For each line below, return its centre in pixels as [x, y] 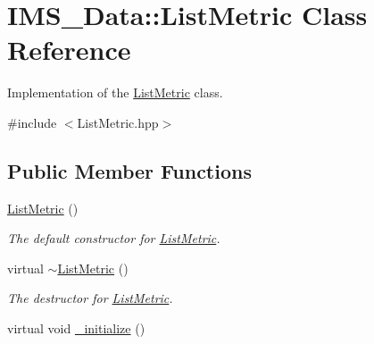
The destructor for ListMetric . [90, 298]
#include [32, 122]
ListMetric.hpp [118, 122]
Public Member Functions [129, 170]
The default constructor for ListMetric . [114, 238]
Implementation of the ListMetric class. [115, 92]
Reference [69, 50]
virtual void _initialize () [76, 328]
